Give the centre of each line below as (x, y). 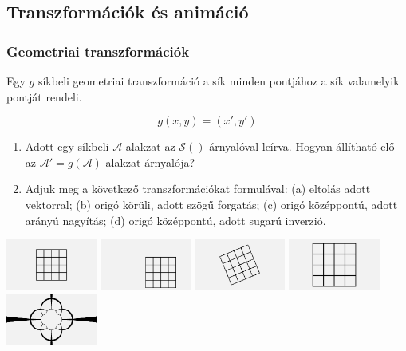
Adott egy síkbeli (67, 146)
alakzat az (150, 146)
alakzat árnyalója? (150, 162)
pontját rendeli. (44, 96)
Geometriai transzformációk (98, 51)
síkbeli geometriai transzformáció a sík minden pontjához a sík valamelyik (219, 81)
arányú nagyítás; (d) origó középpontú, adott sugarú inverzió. (175, 220)
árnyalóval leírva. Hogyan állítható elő (302, 146)
